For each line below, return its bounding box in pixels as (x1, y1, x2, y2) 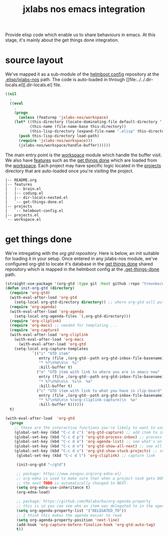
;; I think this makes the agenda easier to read (16, 512, 122, 518)
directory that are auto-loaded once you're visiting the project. (5, 168, 134, 174)
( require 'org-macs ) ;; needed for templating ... (9, 323, 117, 328)
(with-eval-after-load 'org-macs (14, 337, 84, 342)
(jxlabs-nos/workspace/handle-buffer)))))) (18, 143, 111, 148)
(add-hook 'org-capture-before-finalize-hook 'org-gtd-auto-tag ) (16, 522, 155, 527)
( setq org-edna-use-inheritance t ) (16, 485, 91, 490)
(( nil (5, 92, 16, 97)
